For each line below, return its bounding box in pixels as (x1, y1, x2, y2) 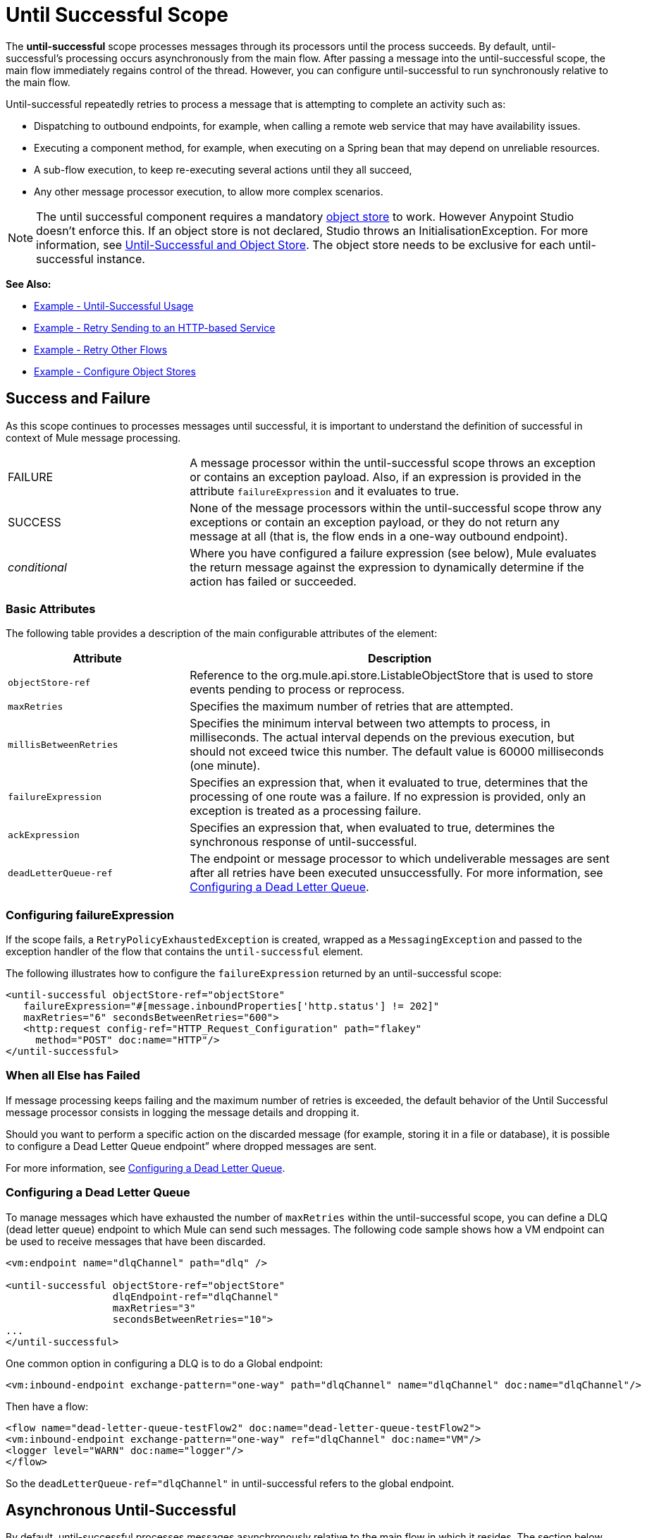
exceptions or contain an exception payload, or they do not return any (190, 514, 560, 529)
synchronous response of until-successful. (190, 835, 417, 849)
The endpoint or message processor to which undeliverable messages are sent (190, 852, 610, 866)
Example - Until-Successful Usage (34, 299, 194, 312)
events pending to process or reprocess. (190, 682, 405, 697)
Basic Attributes (6, 601, 96, 616)
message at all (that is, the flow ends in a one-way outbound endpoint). (190, 528, 568, 543)
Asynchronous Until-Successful (6, 1501, 237, 1520)
